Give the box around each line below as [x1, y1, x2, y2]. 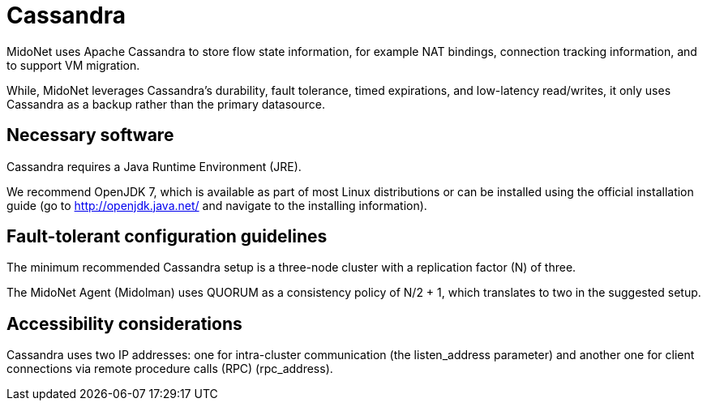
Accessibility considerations [6, 313, 242, 334]
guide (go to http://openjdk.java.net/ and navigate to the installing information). [6, 198, 427, 212]
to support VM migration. [6, 58, 140, 72]
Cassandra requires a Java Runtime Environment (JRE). [6, 159, 302, 174]
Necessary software [6, 125, 174, 146]
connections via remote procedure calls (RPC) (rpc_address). [6, 362, 333, 376]
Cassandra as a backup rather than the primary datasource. [6, 96, 325, 111]
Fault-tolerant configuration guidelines [6, 226, 328, 247]
